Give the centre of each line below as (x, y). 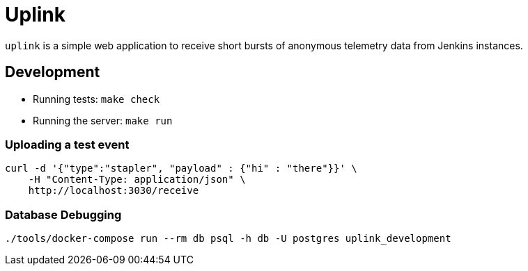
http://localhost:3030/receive (114, 191)
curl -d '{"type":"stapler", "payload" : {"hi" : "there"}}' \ (181, 169)
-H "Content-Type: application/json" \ (137, 180)
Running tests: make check (96, 99)
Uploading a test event (67, 144)
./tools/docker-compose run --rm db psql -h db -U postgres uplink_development (228, 239)
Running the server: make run (103, 120)
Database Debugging (63, 214)
